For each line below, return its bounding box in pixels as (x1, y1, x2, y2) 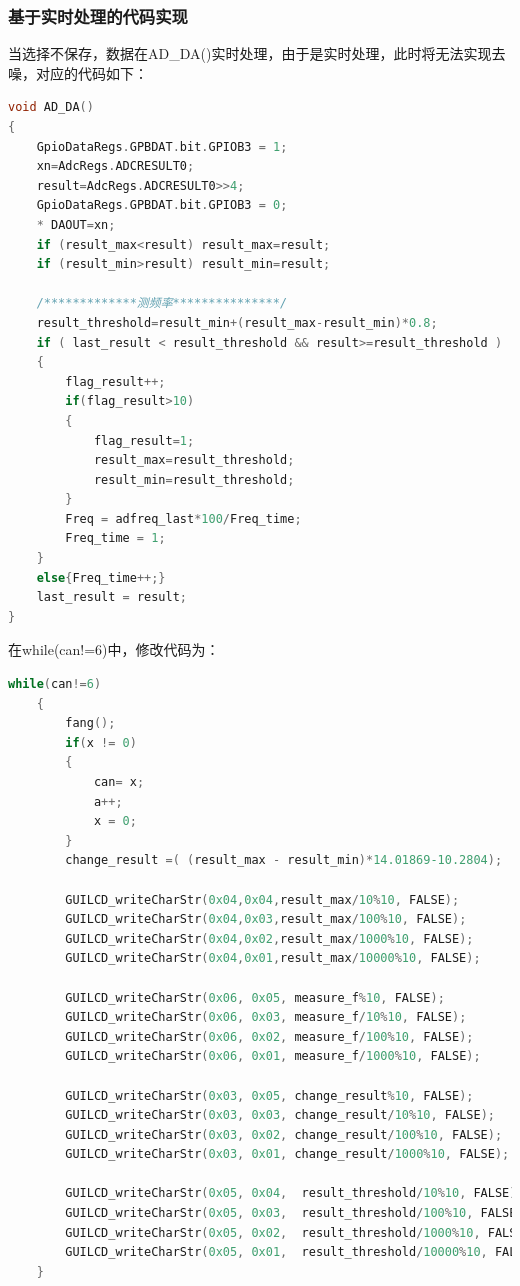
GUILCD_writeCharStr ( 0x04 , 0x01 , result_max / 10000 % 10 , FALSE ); (65, 951, 481, 966)
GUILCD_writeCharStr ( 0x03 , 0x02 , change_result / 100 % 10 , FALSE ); (65, 1127, 503, 1142)
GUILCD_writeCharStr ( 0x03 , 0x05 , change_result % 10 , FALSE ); (65, 1088, 474, 1103)
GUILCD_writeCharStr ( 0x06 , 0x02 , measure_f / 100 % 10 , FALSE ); (65, 1029, 474, 1044)
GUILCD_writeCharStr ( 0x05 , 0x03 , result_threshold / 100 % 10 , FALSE (65, 1206, 517, 1221)
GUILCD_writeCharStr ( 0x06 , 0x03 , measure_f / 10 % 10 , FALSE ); (65, 1010, 467, 1025)
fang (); (65, 716, 116, 731)
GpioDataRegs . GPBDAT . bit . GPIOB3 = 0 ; (36, 198, 288, 213)
